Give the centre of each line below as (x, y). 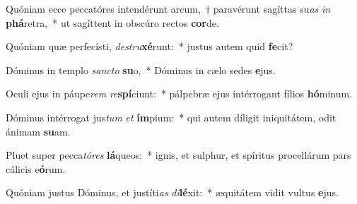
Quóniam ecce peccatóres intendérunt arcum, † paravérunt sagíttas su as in (168, 8)
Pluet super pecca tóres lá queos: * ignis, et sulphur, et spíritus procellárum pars (178, 155)
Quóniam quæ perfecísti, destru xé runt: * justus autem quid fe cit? (150, 46)
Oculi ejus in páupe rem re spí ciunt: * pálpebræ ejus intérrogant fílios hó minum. (179, 94)
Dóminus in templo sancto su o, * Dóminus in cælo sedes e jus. (141, 70)
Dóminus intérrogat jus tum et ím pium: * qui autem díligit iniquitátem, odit (171, 117)
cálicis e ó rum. (36, 168)
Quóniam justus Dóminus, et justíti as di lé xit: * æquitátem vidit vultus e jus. (172, 192)
